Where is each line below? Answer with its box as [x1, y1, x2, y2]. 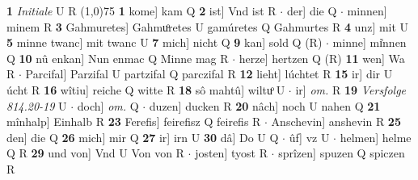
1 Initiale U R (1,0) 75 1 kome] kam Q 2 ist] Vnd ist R [6, 2, 277, 19]
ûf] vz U [289, 128, 330, 145]
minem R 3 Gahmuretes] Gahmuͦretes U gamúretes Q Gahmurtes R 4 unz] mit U [6, 18, 409, 35]
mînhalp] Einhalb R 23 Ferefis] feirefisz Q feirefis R [6, 113, 261, 130]
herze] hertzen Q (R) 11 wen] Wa [239, 49, 405, 66]
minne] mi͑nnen [332, 34, 407, 51]
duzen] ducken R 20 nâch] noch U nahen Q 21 [149, 97, 381, 114]
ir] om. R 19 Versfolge [295, 81, 407, 98]
